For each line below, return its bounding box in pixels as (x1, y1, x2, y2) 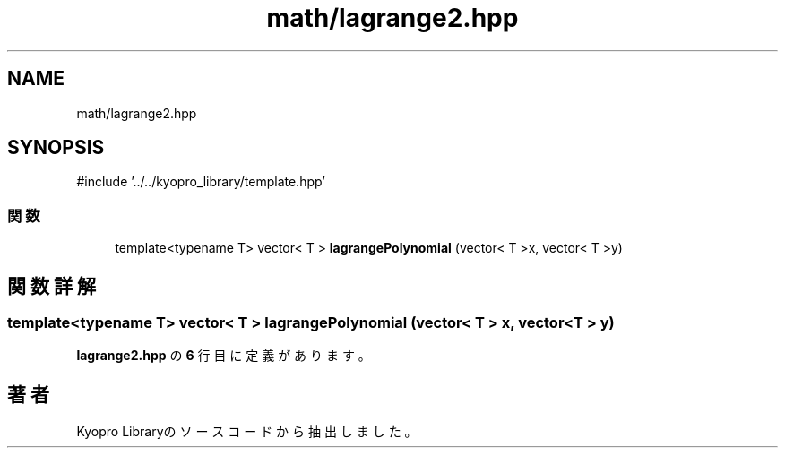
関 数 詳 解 (7, 274, 96, 297)
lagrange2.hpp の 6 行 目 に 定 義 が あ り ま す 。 (76, 348, 371, 364)
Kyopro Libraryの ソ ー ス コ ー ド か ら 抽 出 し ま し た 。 (76, 424, 418, 440)
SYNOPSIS (7, 136, 105, 159)
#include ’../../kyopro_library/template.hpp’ (76, 174, 325, 190)
